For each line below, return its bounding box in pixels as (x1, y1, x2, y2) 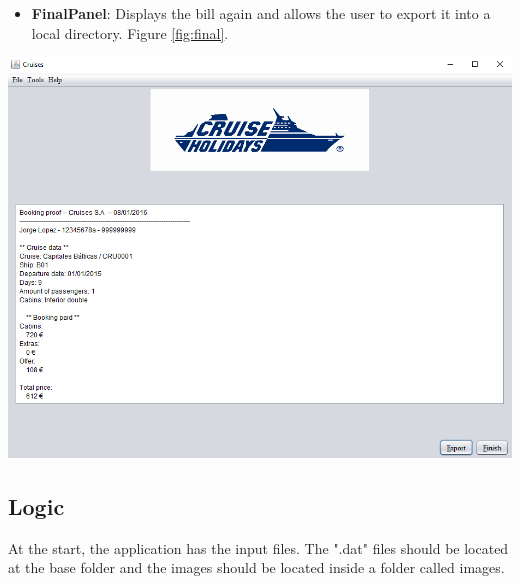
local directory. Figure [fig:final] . (31, 22, 229, 43)
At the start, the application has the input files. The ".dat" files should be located (8, 537, 509, 558)
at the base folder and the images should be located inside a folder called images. (8, 557, 505, 578)
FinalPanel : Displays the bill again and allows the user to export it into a (31, 3, 491, 23)
